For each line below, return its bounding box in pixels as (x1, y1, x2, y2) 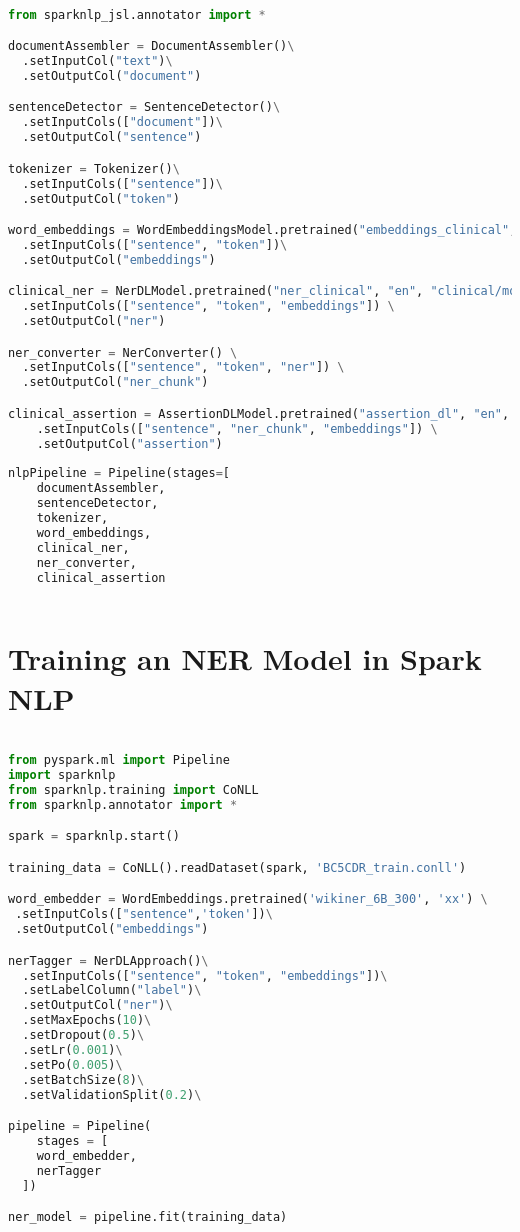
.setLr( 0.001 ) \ (22, 1042, 123, 1057)
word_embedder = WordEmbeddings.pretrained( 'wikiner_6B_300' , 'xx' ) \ (8, 892, 488, 907)
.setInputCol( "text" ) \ (22, 54, 173, 69)
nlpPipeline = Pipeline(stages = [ (8, 466, 230, 481)
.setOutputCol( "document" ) (22, 68, 202, 83)
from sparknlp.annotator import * (8, 797, 238, 812)
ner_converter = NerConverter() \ (8, 345, 238, 360)
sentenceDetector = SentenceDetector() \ (8, 100, 281, 115)
